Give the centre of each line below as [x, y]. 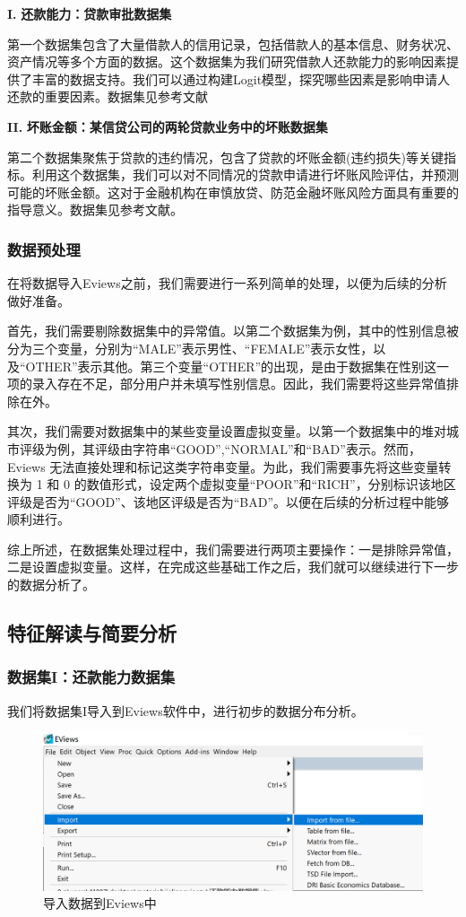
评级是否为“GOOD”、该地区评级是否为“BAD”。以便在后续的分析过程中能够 [229, 501]
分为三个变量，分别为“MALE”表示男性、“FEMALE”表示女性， [190, 348]
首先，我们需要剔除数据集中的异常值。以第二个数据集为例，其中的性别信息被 [233, 331]
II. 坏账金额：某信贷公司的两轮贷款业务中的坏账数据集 [168, 126]
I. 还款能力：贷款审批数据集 [90, 13]
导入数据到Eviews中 [100, 903]
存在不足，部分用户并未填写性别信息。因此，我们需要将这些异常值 [251, 384]
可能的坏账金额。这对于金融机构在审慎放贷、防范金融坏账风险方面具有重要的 [233, 192]
